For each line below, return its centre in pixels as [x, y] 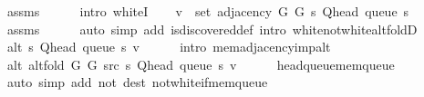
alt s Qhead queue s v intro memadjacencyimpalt [169, 47]
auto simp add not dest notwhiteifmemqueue [137, 82]
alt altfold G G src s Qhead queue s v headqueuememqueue [201, 64]
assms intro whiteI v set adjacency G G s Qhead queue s [208, 11]
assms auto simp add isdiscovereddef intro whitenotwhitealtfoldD [212, 29]
